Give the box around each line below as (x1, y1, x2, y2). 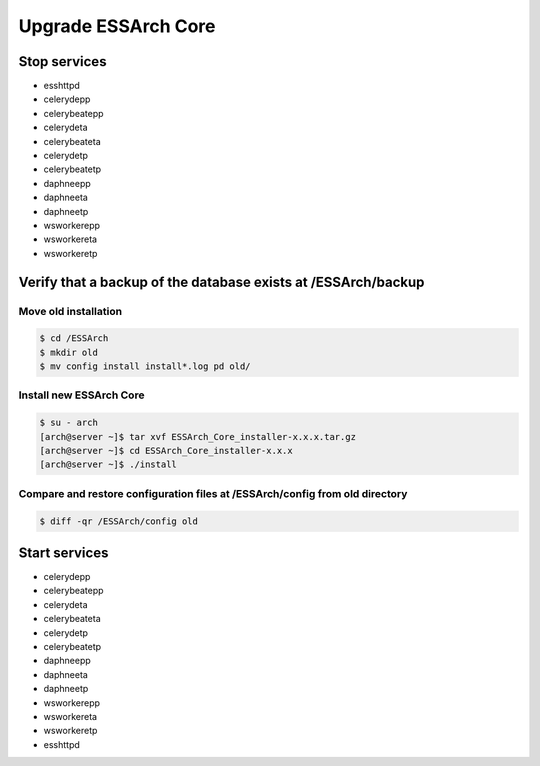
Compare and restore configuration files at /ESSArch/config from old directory (18, 486, 408, 500)
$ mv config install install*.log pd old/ (39, 361, 251, 372)
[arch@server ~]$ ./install (39, 459, 177, 470)
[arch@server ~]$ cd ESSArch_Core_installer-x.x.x (39, 445, 294, 457)
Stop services (18, 53, 107, 70)
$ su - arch (39, 417, 99, 429)
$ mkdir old (39, 346, 99, 358)
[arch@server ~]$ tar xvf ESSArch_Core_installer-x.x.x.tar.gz (39, 431, 357, 442)
